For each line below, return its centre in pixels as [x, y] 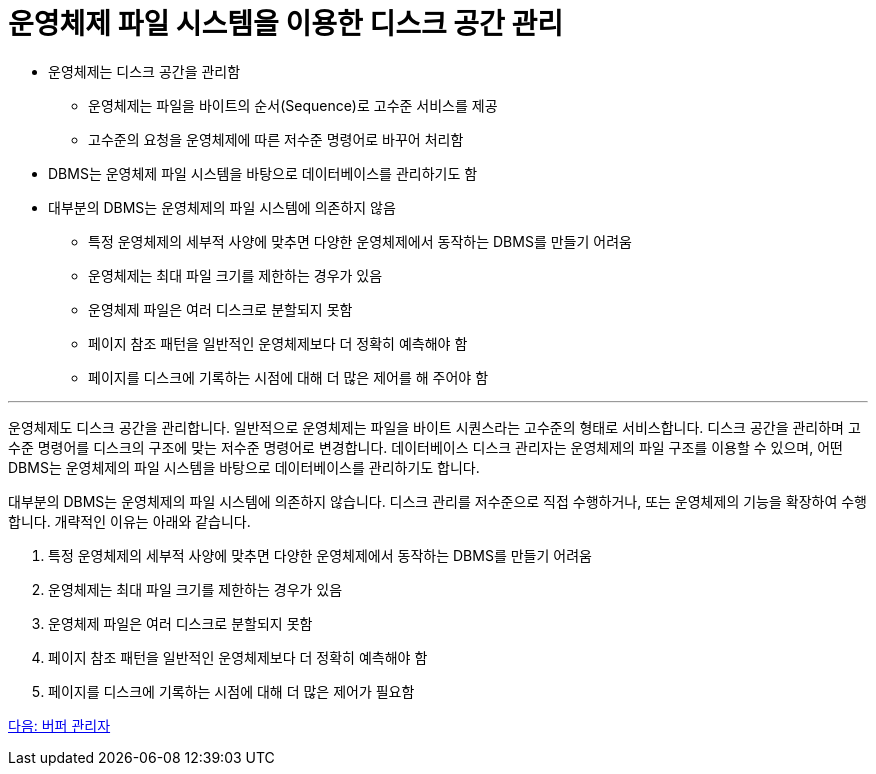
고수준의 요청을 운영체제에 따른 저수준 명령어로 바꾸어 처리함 [276, 139]
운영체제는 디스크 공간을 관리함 [144, 71]
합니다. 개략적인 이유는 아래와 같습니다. [129, 521]
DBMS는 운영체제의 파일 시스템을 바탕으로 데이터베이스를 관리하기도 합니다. [244, 467]
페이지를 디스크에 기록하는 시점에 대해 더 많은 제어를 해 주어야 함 [288, 377]
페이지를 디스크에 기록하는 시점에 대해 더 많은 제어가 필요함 [231, 691]
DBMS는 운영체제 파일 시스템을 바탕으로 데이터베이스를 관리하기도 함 [263, 173]
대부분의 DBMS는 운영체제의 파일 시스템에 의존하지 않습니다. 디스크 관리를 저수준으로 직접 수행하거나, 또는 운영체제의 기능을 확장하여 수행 [437, 501]
